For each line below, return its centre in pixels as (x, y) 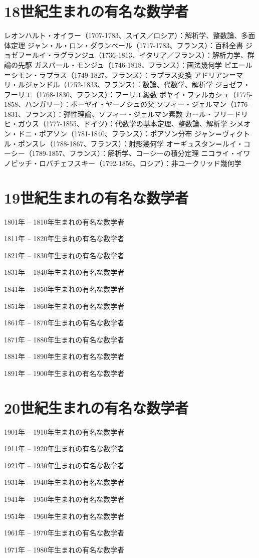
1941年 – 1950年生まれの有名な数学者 (64, 499)
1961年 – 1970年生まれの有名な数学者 (64, 533)
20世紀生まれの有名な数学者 (96, 407)
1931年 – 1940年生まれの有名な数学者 (64, 482)
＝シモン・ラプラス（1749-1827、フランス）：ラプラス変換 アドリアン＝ (120, 74)
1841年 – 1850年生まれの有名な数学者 (64, 289)
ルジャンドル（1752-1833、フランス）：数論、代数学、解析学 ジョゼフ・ (134, 84)
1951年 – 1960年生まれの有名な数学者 (64, 516)
